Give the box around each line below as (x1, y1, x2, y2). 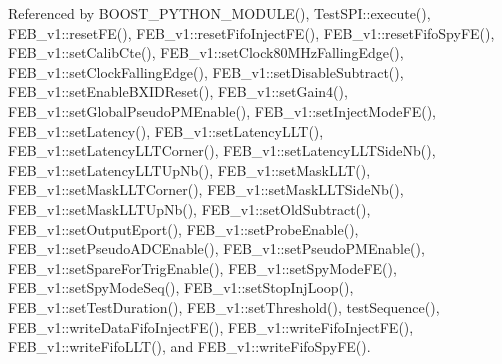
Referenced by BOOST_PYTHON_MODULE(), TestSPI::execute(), (8, 3, 431, 23)
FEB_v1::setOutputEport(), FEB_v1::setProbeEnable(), (8, 218, 359, 239)
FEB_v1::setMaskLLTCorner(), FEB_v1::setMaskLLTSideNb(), (8, 179, 404, 200)
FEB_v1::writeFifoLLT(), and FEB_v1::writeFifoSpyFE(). (8, 336, 371, 357)
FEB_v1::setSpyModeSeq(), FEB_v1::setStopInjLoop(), (8, 277, 354, 298)
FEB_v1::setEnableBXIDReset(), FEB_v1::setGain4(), (8, 81, 348, 102)
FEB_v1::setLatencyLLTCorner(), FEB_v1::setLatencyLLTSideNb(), (8, 140, 436, 161)
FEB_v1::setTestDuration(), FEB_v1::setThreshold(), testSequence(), (8, 296, 440, 317)
